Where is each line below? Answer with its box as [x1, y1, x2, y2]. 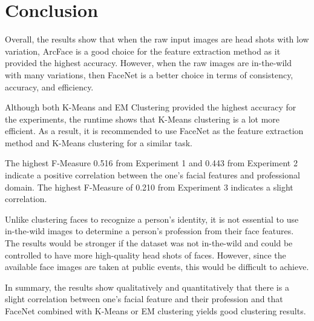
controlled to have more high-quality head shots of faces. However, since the [5, 248, 286, 261]
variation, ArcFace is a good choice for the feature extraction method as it [5, 44, 281, 57]
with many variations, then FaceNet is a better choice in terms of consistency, [5, 68, 293, 81]
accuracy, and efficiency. [5, 80, 94, 93]
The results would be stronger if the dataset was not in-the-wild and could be [5, 237, 293, 249]
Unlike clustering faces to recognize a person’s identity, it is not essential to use [5, 212, 299, 225]
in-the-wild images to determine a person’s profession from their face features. [5, 225, 294, 237]
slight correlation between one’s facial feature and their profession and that [5, 292, 283, 305]
